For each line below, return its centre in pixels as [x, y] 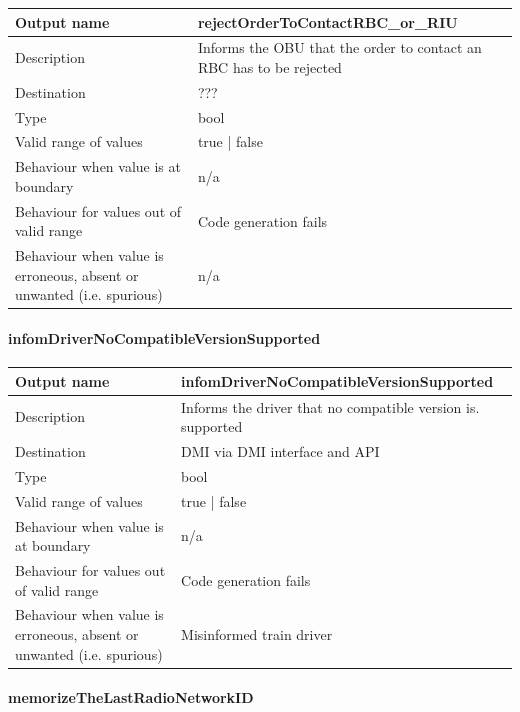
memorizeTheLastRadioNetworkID [131, 697]
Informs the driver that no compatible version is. [330, 406]
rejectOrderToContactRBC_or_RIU [327, 21]
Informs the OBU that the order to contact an [339, 47]
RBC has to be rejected [269, 66]
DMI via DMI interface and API [280, 451]
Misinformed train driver [257, 634]
